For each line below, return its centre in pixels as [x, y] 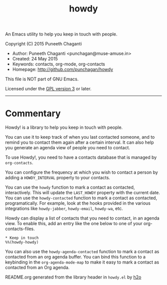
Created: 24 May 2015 [35, 59]
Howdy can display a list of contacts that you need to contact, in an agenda [83, 218]
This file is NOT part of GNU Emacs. [42, 79]
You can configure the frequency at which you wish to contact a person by [82, 172]
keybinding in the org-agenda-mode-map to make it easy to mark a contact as [82, 262]
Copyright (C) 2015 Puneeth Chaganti [43, 44]
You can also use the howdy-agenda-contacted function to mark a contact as [82, 252]
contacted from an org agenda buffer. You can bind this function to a [75, 257]
